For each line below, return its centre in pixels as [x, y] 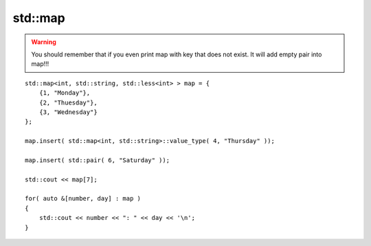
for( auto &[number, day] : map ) [83, 199]
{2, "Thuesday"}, [68, 102]
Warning [44, 42]
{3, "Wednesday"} [68, 112]
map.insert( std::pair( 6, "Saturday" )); [98, 160]
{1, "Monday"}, [65, 93]
